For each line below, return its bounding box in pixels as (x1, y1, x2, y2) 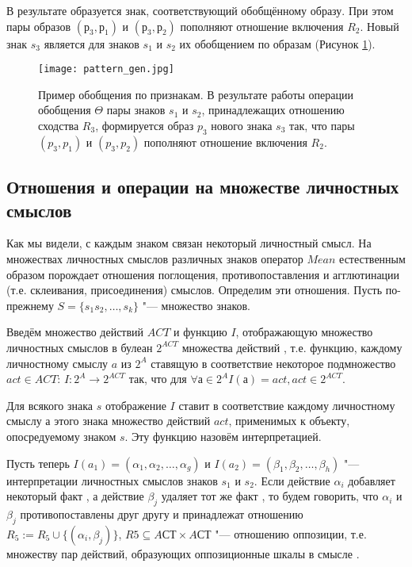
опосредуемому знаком (6, 427, 116, 444)
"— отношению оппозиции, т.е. (215, 525, 367, 542)
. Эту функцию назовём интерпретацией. (124, 427, 322, 444)
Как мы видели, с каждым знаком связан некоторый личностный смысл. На (6, 235, 372, 251)
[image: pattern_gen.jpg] (38, 63, 174, 75)
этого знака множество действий (54, 412, 211, 429)
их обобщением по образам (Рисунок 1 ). (179, 35, 376, 52)
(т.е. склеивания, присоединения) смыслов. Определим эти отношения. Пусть (6, 282, 383, 298)
